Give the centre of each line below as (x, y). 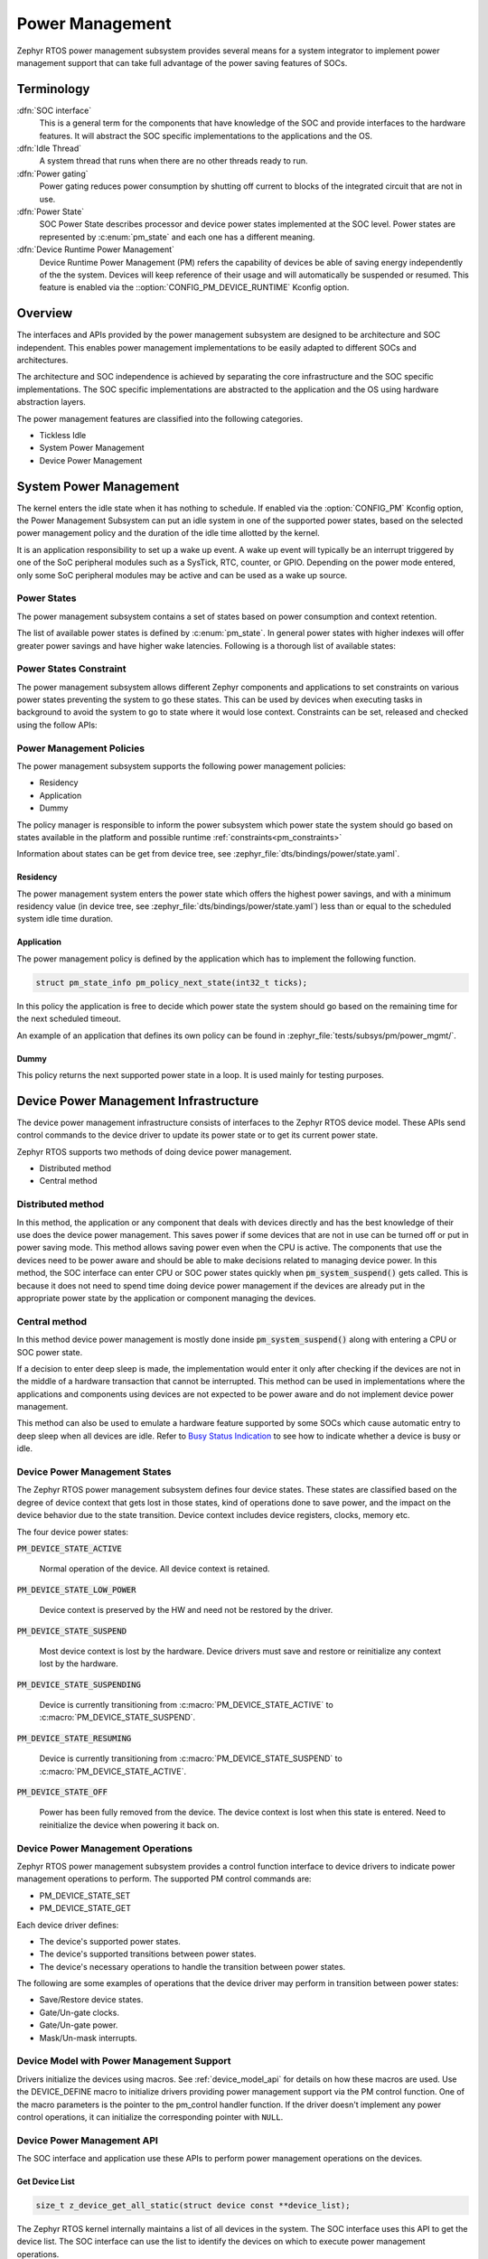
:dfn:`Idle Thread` (49, 148)
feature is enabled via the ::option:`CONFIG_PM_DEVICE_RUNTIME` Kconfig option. (194, 287)
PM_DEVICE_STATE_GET (85, 1908)
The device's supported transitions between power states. (148, 1954)
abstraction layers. (51, 402)
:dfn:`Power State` (51, 211)
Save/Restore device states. (91, 2000)
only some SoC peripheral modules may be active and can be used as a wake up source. (182, 575)
